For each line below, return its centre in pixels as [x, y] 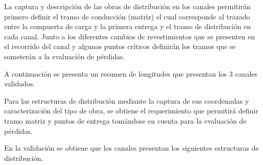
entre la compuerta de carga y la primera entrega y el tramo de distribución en [128, 26]
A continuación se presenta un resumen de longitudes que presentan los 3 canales [131, 73]
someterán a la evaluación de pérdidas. [65, 56]
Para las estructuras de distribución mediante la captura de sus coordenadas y [127, 100]
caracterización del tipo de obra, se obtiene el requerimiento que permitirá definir [131, 111]
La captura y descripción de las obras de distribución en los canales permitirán [127, 6]
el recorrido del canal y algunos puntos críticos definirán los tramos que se [120, 46]
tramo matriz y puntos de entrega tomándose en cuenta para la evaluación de [125, 120]
